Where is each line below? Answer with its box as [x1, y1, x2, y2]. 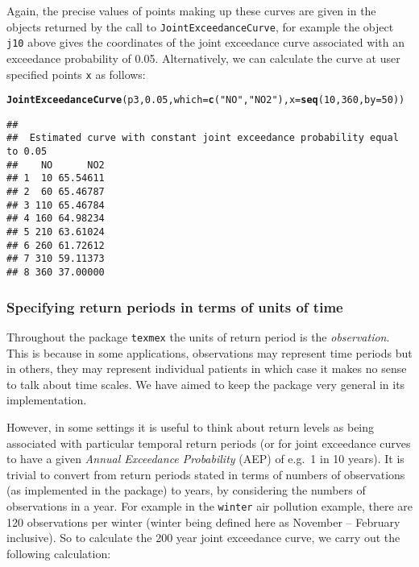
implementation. [6, 391, 87, 408]
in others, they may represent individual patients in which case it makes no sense [6, 360, 407, 377]
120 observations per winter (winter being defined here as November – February [6, 513, 400, 530]
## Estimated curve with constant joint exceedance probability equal [6, 132, 399, 144]
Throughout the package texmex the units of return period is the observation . [6, 328, 390, 345]
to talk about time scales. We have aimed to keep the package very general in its [6, 375, 405, 392]
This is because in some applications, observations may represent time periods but [6, 344, 413, 361]
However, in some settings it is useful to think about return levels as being [6, 418, 375, 435]
